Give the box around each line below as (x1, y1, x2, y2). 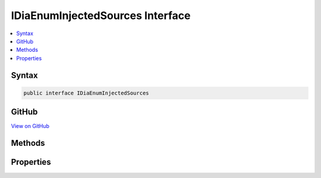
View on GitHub (11, 123, 50, 130)
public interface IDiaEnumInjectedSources (23, 89, 149, 96)
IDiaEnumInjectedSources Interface (11, 9, 191, 22)
